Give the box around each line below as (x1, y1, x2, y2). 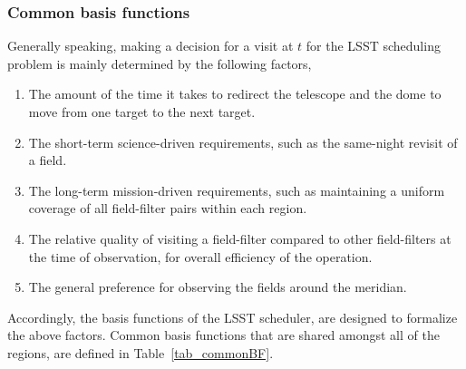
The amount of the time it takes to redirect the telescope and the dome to (28, 84, 442, 103)
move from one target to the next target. (28, 102, 256, 121)
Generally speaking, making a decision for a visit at (7, 36, 294, 55)
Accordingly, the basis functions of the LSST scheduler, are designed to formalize (7, 307, 458, 326)
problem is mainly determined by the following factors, (7, 53, 312, 73)
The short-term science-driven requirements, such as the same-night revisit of (28, 132, 458, 151)
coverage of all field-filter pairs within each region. (28, 199, 307, 218)
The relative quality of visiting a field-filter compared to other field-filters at (28, 228, 451, 248)
